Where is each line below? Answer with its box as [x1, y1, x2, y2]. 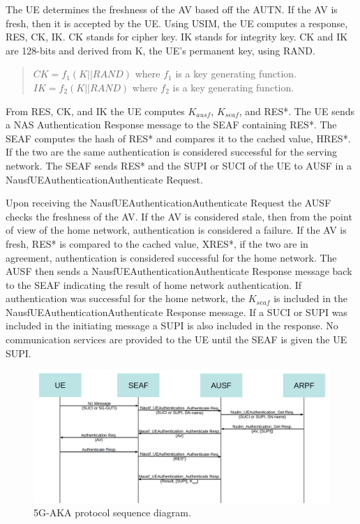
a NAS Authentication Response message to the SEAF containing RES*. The [6, 117, 337, 132]
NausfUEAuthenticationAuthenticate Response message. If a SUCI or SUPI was [6, 304, 347, 319]
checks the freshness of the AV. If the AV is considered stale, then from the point [6, 209, 352, 223]
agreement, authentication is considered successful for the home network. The [6, 250, 337, 264]
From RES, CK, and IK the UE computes [6, 103, 185, 118]
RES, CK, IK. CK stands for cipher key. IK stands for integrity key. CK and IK [6, 29, 348, 44]
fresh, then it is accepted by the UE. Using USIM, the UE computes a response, [6, 15, 348, 30]
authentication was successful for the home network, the [6, 291, 245, 306]
